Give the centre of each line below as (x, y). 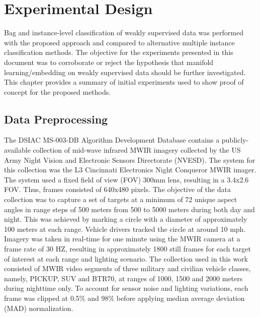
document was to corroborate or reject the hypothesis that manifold (109, 62)
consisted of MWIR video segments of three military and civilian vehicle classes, (127, 268)
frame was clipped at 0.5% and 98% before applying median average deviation (124, 298)
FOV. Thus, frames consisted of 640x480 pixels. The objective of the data (117, 189)
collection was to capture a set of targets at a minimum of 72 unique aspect (121, 199)
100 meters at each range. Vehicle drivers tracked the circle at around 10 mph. (125, 229)
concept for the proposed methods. (58, 91)
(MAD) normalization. (39, 308)
